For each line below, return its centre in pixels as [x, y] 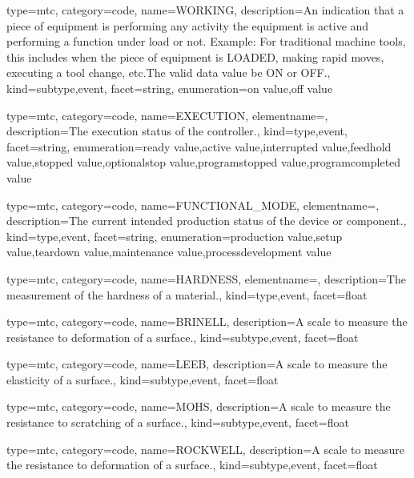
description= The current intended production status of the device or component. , [207, 221]
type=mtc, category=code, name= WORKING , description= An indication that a [205, 10]
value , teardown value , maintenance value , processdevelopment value [169, 252]
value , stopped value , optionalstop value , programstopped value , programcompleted [204, 162]
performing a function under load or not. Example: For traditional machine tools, [206, 41]
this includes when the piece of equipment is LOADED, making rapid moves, [195, 56]
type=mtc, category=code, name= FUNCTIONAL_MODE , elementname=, [193, 205]
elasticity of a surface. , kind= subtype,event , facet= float [143, 379]
